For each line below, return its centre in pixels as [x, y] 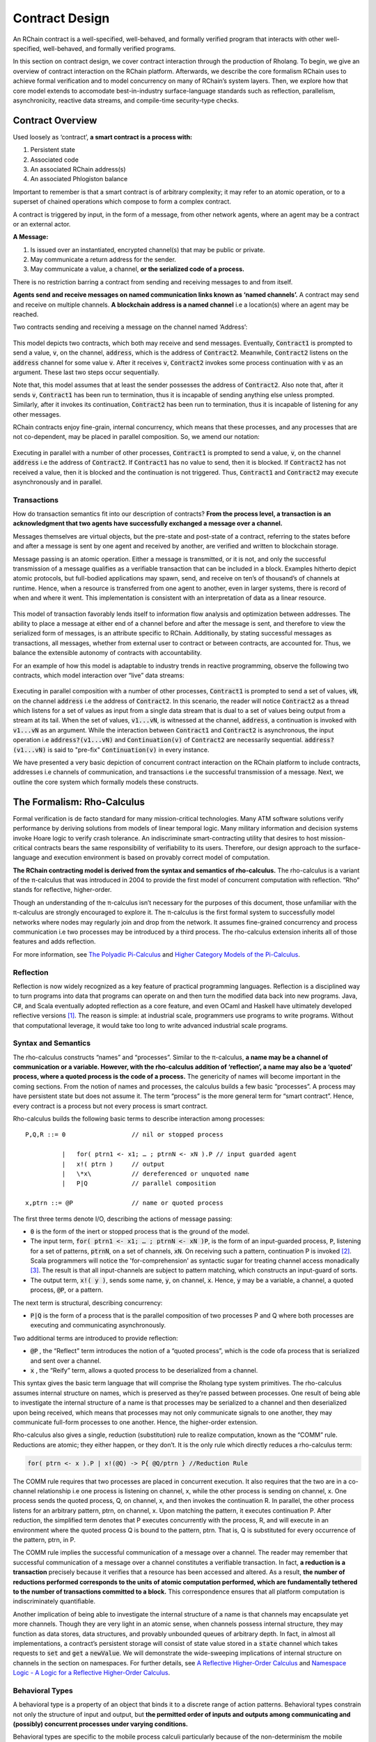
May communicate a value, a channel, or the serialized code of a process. [138, 269]
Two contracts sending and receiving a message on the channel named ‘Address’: [130, 327]
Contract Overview [55, 120]
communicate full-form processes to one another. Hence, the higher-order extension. [135, 1422]
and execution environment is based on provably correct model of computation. [155, 858]
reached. [26, 314]
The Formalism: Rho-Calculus [79, 802]
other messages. [37, 414]
